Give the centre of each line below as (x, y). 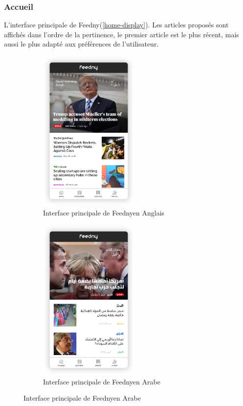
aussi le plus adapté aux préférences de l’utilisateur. (81, 44)
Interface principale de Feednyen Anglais (104, 213)
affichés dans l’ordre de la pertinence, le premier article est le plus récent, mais (121, 34)
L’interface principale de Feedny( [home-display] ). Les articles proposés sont (116, 25)
